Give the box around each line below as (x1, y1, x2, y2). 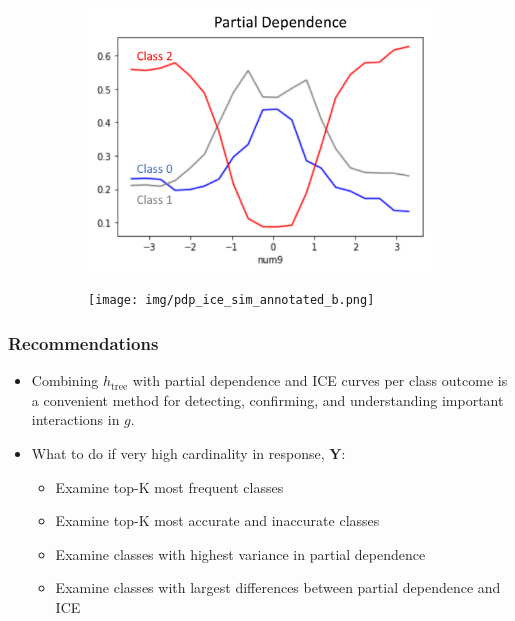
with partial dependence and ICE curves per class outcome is (132, 370, 508, 391)
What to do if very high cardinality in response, (31, 442, 325, 463)
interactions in (31, 409, 120, 430)
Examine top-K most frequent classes (55, 476, 284, 497)
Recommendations (8, 330, 159, 355)
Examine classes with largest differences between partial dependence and (55, 577, 501, 598)
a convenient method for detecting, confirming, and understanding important (31, 389, 504, 410)
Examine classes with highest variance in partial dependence (55, 543, 426, 564)
